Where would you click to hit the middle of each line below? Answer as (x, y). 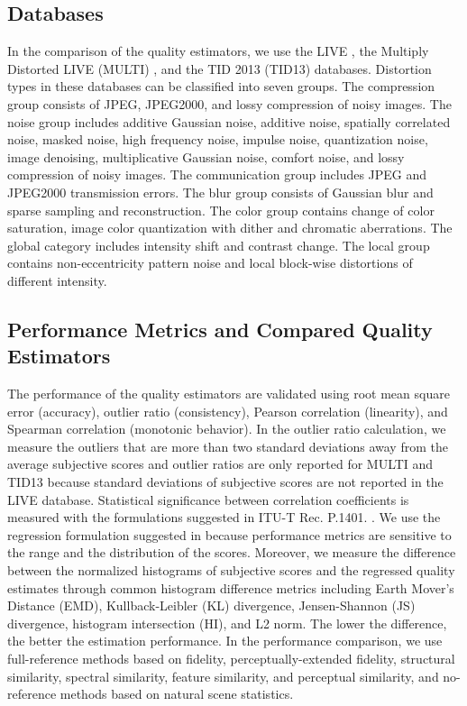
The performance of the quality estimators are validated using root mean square (229, 394)
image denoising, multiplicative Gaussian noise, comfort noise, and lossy (206, 156)
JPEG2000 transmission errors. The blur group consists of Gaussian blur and (220, 192)
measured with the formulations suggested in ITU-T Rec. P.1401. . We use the (224, 517)
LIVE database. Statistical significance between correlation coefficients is (208, 499)
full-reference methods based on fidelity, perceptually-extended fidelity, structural (231, 659)
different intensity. (57, 280)
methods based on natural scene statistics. (177, 694)
